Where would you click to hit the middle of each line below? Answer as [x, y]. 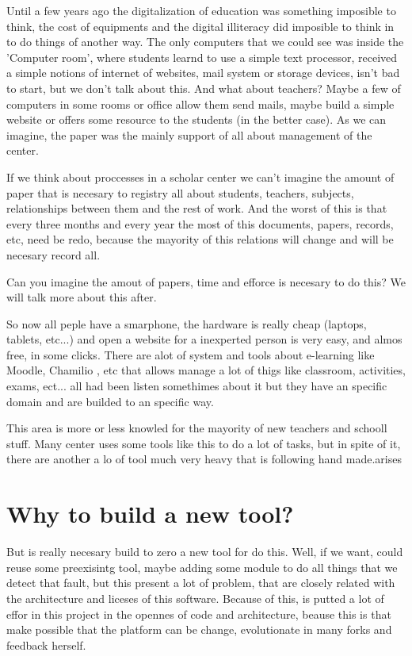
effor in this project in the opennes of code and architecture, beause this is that [199, 614]
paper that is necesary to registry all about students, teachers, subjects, [180, 192]
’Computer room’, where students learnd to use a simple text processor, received [202, 57]
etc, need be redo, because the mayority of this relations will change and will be [200, 239]
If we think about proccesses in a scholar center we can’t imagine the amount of [200, 176]
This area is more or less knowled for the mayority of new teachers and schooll [197, 428]
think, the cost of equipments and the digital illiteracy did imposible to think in [200, 26]
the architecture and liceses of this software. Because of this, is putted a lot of [195, 598]
